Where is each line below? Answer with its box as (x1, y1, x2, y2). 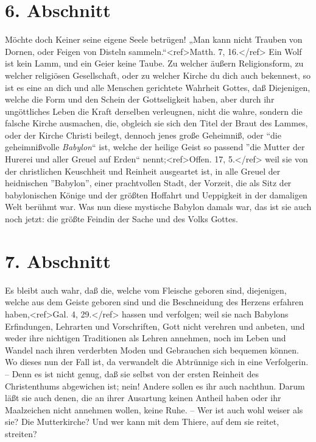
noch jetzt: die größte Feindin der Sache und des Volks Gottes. (5, 212, 238, 225)
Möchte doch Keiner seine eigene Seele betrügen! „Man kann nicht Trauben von (5, 33, 303, 46)
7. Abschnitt (5, 248, 111, 273)
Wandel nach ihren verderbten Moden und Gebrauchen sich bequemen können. (5, 343, 299, 356)
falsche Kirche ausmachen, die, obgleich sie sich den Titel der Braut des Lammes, (5, 117, 308, 129)
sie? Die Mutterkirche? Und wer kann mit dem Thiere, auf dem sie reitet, (5, 415, 279, 428)
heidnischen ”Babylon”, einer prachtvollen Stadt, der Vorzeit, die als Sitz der (5, 176, 292, 189)
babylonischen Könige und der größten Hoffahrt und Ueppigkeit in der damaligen (5, 188, 307, 201)
